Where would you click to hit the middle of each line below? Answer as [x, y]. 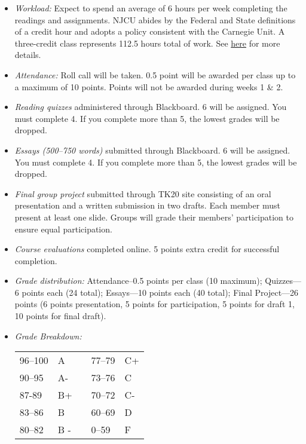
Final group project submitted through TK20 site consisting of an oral [143, 193]
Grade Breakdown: [48, 336]
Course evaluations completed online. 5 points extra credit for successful [147, 249]
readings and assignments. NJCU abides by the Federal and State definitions [155, 19]
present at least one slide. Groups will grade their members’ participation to [154, 217]
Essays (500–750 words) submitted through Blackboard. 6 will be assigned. [152, 150]
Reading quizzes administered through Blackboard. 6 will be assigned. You [151, 107]
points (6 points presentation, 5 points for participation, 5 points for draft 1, [154, 304]
